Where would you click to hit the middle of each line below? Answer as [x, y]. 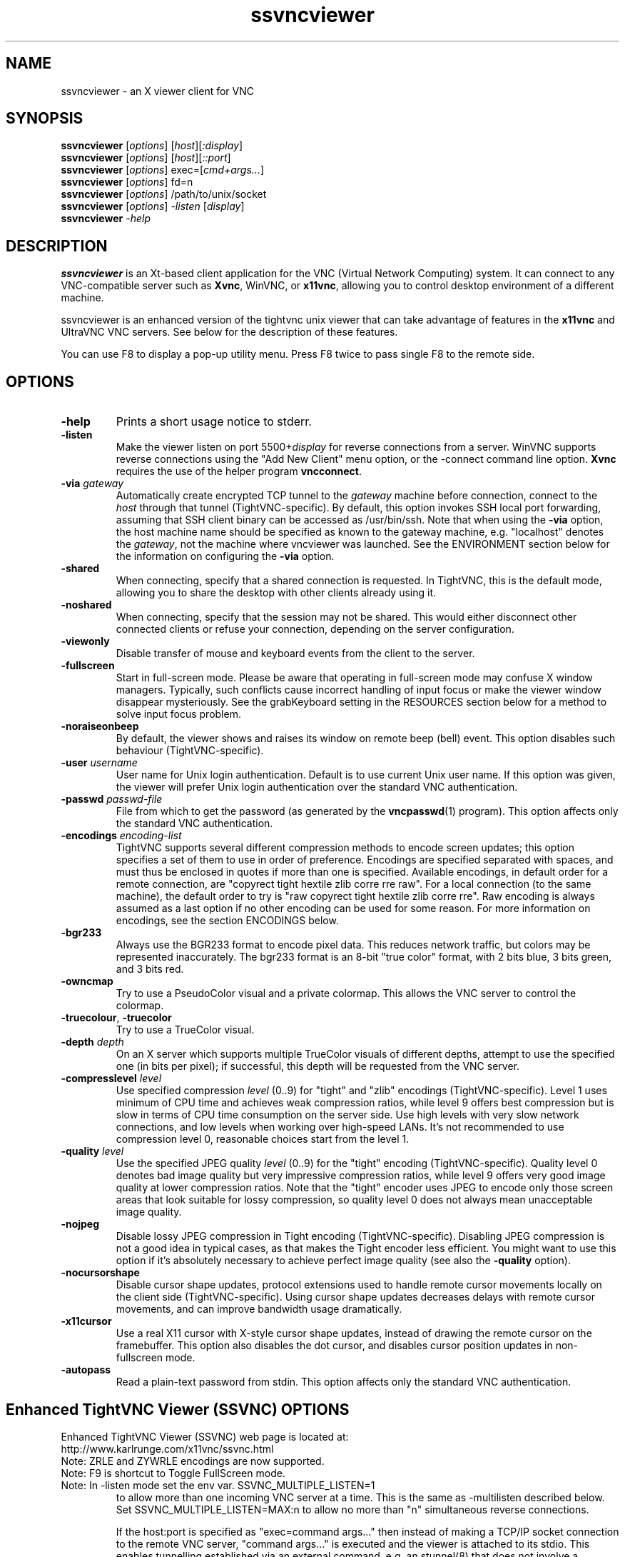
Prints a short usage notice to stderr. [214, 422]
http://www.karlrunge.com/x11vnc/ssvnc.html [167, 1448]
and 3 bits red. [150, 969]
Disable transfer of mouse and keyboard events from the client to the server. [295, 654]
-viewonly [85, 641]
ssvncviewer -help [106, 219]
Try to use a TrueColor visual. [185, 1030]
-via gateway [92, 484]
